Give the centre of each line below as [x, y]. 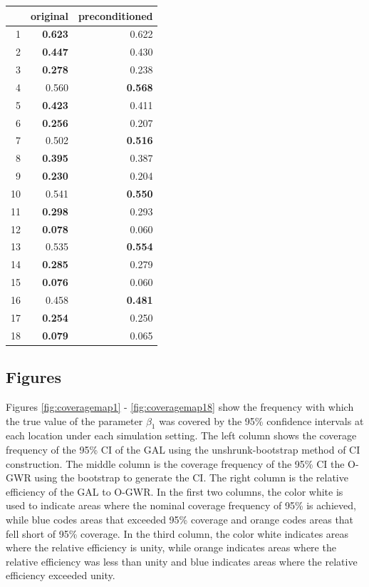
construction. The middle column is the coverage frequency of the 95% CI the [175, 463]
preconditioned [115, 15]
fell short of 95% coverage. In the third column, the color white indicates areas [177, 533]
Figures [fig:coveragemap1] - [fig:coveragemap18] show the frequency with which [180, 406]
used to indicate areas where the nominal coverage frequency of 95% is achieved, [181, 505]
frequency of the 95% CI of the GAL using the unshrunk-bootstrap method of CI [183, 449]
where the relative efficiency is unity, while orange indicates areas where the [171, 547]
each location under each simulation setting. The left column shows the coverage [181, 435]
